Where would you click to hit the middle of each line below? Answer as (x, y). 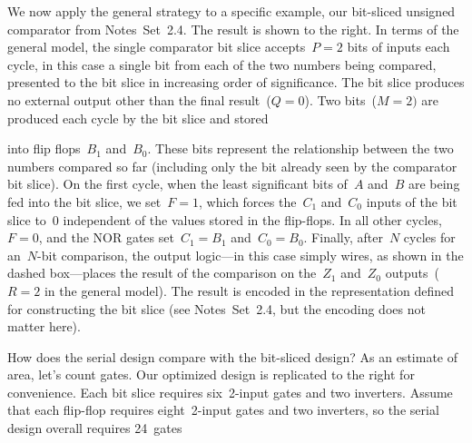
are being (434, 184)
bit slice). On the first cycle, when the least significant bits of (177, 184)
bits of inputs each (398, 47)
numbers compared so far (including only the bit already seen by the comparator (232, 166)
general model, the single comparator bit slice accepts (157, 47)
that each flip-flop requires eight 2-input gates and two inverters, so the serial (223, 410)
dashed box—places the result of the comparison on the (162, 273)
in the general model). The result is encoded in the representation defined (249, 290)
